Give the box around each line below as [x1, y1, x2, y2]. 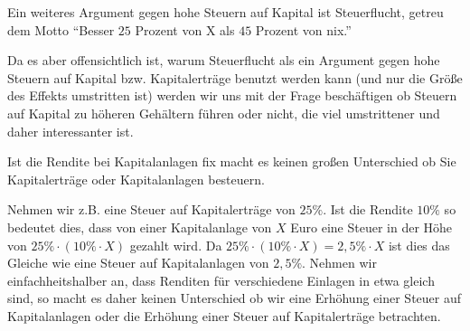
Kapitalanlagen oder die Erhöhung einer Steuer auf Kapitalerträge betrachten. [7, 306, 441, 325]
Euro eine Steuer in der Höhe [290, 217, 453, 236]
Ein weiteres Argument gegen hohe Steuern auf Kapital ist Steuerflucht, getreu [7, 3, 444, 21]
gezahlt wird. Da [129, 235, 222, 254]
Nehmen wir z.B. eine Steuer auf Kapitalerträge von [7, 200, 296, 219]
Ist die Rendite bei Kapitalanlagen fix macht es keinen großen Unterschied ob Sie [7, 152, 456, 171]
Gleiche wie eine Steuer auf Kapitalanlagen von [7, 253, 269, 272]
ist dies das [388, 235, 450, 254]
